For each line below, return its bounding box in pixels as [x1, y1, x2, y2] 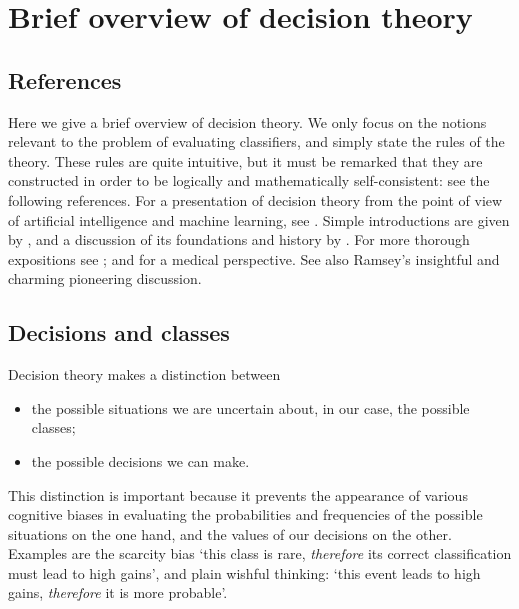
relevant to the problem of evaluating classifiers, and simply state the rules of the [8, 131, 505, 152]
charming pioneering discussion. [8, 268, 202, 289]
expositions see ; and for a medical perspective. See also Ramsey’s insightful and [8, 248, 500, 269]
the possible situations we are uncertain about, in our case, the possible [31, 397, 470, 418]
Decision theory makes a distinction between [8, 364, 281, 385]
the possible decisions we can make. [31, 450, 250, 471]
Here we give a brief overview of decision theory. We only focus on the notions [8, 111, 487, 132]
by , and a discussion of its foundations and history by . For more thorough [8, 229, 470, 250]
